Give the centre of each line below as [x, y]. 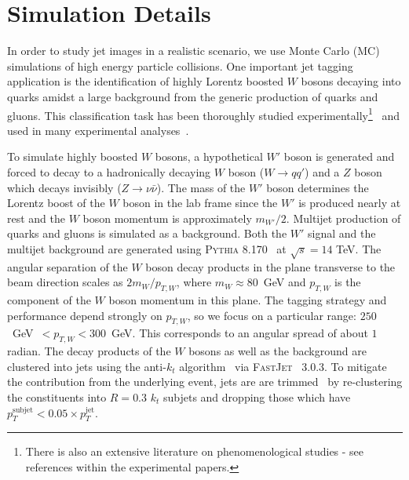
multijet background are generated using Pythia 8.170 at [147, 248]
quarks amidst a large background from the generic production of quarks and [193, 96]
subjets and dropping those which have [257, 397]
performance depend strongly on [85, 315]
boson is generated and [339, 156]
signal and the [342, 233]
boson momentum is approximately [167, 218]
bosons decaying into [351, 81]
